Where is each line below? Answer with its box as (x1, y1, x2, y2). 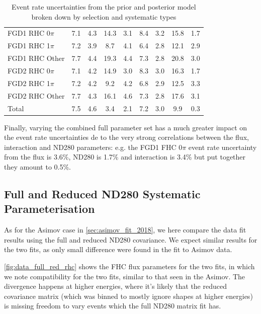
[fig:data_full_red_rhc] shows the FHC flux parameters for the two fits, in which (4, 261, 255, 271)
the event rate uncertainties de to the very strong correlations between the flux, (4, 132, 249, 142)
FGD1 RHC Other (8, 53, 65, 63)
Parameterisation (4, 201, 95, 216)
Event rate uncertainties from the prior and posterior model (12, 2, 196, 12)
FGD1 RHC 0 (8, 28, 50, 38)
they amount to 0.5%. (4, 161, 71, 172)
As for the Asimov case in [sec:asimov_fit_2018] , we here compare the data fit (4, 224, 246, 235)
